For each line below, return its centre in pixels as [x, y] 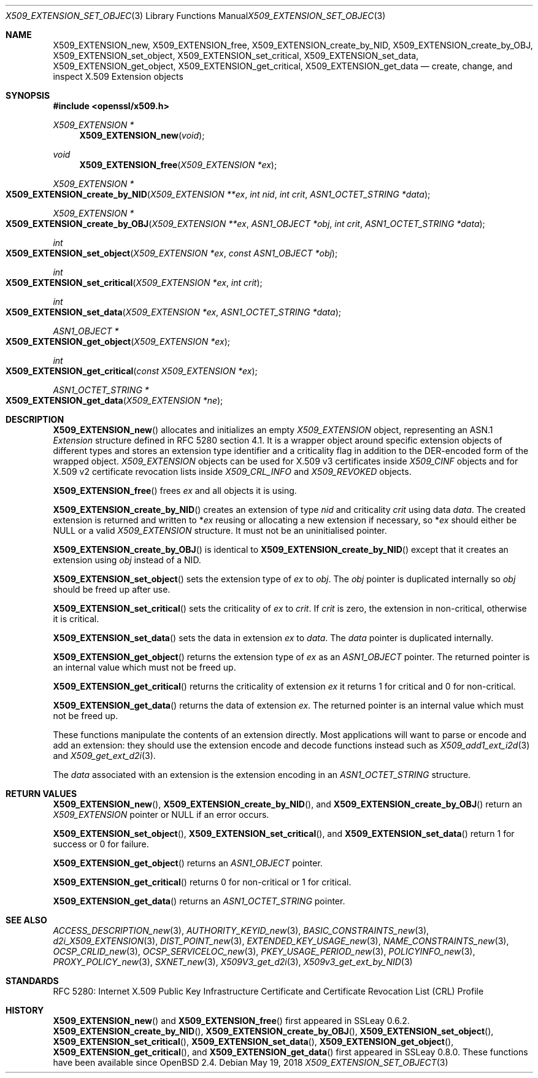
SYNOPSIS [28, 95]
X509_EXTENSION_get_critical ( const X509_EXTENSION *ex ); [132, 371]
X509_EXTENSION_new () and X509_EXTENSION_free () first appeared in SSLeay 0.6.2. [231, 1021]
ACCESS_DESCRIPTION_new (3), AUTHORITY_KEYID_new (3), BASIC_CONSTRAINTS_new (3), [241, 930]
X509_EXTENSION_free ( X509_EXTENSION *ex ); [178, 165]
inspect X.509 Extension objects [118, 76]
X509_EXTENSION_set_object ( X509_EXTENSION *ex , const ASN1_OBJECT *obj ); [172, 253]
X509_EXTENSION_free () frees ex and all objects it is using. [175, 491]
